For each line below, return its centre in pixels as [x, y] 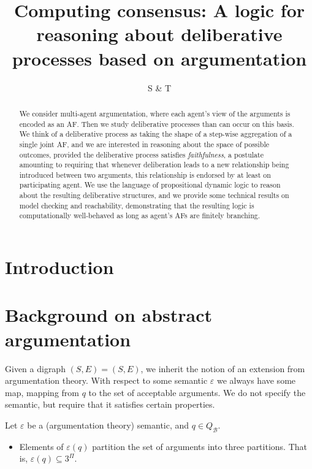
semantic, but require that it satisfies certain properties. [110, 404]
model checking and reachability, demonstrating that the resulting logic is [137, 205]
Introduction [59, 267]
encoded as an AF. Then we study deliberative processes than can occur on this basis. [157, 124]
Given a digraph [35, 368]
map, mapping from [42, 392]
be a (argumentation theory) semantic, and [108, 425]
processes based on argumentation [159, 58]
